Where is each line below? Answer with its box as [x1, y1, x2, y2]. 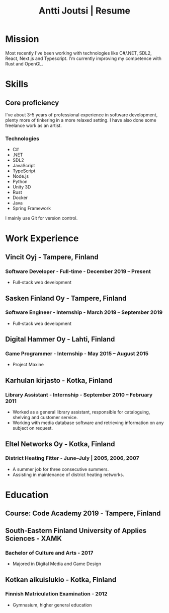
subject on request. [12, 425, 53, 431]
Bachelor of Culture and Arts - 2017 [5, 549, 94, 556]
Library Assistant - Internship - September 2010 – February [5, 391, 152, 398]
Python [12, 179, 28, 185]
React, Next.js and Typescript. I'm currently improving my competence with [5, 55, 162, 61]
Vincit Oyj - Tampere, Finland [5, 252, 99, 261]
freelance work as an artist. [5, 122, 62, 128]
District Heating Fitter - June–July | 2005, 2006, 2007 [5, 455, 139, 462]
